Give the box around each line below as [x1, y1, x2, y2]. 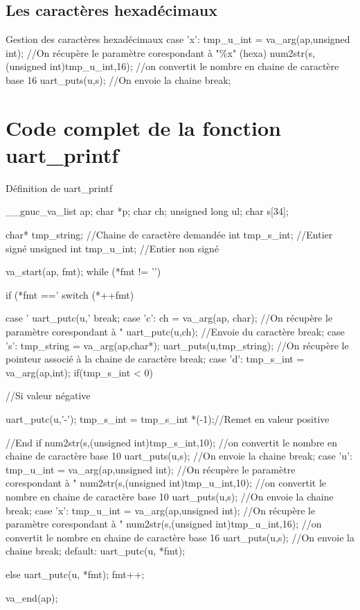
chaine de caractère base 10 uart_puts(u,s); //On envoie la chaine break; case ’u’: [6, 448, 352, 463]
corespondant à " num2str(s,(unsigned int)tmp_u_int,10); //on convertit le [6, 476, 327, 490]
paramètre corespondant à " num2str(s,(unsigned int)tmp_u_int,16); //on [6, 516, 322, 531]
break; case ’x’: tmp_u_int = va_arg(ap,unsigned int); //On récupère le [6, 503, 316, 517]
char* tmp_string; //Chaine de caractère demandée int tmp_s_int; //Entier [6, 227, 333, 242]
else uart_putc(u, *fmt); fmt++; [6, 566, 145, 581]
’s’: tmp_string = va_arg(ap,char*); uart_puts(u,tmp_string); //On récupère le [6, 338, 349, 352]
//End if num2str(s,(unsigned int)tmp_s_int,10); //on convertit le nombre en [6, 435, 337, 449]
